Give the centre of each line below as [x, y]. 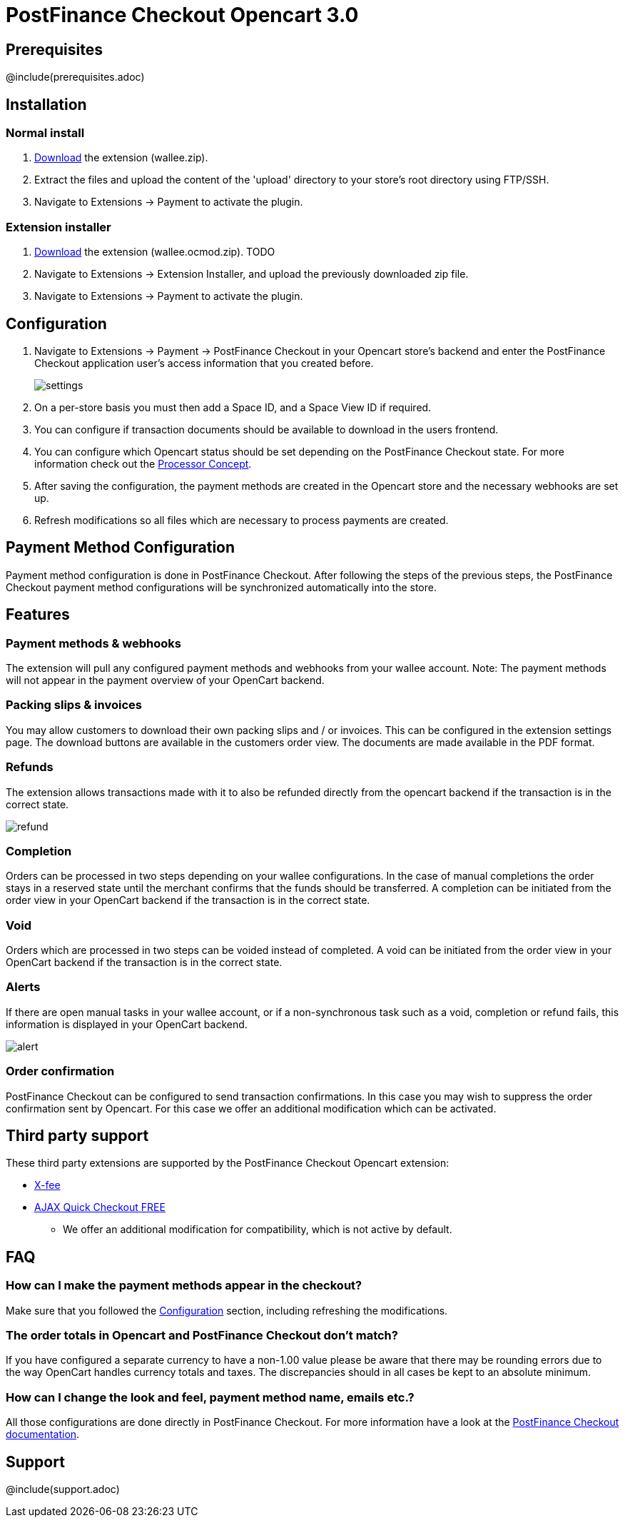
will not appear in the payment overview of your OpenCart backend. [165, 680]
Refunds [30, 767]
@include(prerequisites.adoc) [75, 77]
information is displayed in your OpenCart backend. [127, 1024]
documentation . [43, 1434]
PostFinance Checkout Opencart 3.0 [182, 15]
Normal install [45, 133]
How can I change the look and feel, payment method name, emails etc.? [210, 1397]
